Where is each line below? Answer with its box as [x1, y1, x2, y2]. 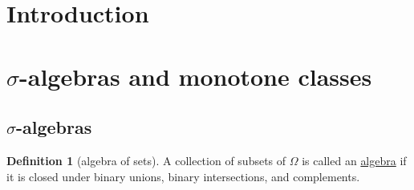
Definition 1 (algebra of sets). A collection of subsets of [6, 152, 286, 168]
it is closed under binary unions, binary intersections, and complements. [6, 168, 360, 184]
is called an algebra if [302, 152, 407, 168]
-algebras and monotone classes [19, 59, 372, 92]
